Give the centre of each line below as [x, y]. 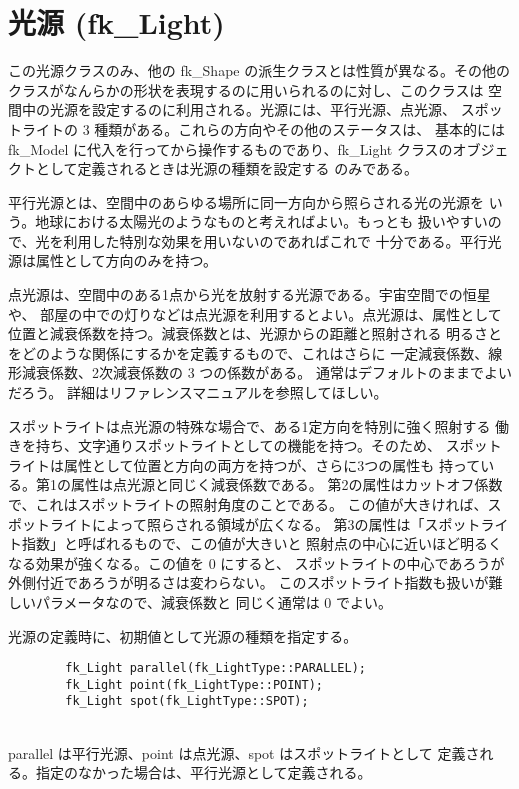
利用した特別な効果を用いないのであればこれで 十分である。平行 [275, 240]
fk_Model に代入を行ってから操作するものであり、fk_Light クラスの [230, 148]
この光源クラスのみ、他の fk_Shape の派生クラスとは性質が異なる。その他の [259, 70]
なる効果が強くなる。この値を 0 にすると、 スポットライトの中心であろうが [256, 562]
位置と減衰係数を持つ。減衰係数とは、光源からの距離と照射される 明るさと [255, 333]
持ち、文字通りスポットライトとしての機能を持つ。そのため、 [238, 445]
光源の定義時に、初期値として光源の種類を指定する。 [183, 635]
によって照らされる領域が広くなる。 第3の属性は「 [258, 523]
